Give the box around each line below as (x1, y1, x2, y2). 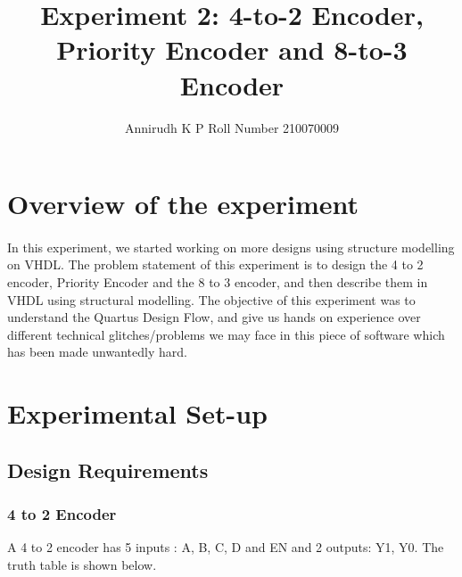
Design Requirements (7, 456, 209, 483)
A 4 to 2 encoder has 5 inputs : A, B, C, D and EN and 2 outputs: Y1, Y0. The (7, 538, 444, 556)
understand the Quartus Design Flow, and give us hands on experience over (7, 308, 421, 326)
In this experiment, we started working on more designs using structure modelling (7, 237, 455, 256)
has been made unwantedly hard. (7, 342, 187, 361)
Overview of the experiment (7, 185, 359, 222)
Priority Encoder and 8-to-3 (56, 31, 408, 68)
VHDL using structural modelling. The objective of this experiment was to (7, 290, 416, 309)
